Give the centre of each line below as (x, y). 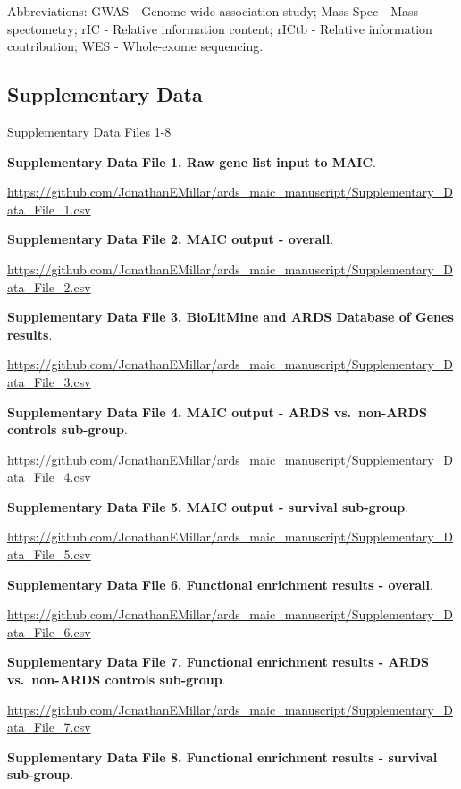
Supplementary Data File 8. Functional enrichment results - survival (222, 756)
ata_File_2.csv (49, 286)
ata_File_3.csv (49, 381)
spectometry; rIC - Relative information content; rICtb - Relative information (220, 28)
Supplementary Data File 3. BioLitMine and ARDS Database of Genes (230, 317)
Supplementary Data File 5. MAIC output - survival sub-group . (208, 506)
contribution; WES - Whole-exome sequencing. (135, 46)
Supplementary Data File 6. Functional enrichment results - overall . (220, 584)
